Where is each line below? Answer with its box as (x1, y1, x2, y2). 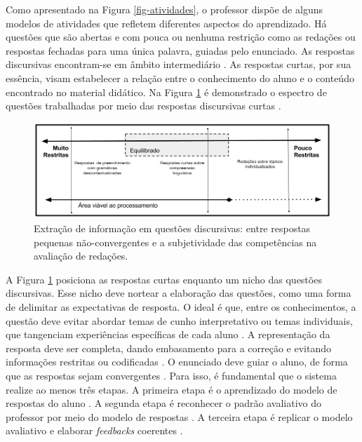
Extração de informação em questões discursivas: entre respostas (34, 221, 311, 236)
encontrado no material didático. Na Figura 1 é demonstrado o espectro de (6, 84, 327, 99)
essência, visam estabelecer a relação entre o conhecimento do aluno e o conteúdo (6, 70, 354, 85)
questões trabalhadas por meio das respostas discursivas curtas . (6, 98, 281, 113)
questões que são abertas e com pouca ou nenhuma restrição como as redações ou (6, 29, 356, 44)
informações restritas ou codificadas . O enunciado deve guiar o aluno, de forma (6, 354, 348, 369)
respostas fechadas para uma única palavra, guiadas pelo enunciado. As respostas (6, 43, 355, 58)
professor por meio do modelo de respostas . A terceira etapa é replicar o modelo (6, 409, 353, 424)
